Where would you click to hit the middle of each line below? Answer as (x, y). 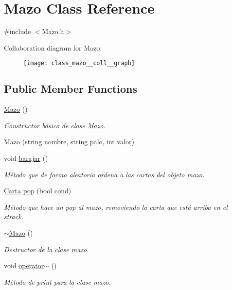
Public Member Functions (71, 89)
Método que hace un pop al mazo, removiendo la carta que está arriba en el (116, 207)
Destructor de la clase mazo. (46, 249)
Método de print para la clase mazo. (57, 281)
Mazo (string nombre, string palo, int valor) (69, 142)
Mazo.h (53, 31)
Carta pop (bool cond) (38, 191)
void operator (24, 265)
